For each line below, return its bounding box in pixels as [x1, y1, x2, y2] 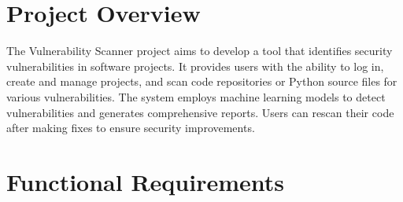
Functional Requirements [6, 165, 284, 197]
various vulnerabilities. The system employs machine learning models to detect [6, 88, 386, 105]
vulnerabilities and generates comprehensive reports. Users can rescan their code [6, 104, 394, 120]
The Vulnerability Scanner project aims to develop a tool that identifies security [6, 42, 393, 59]
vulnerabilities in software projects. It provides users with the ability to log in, [6, 57, 384, 74]
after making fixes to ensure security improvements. [6, 119, 255, 136]
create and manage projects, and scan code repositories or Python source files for [6, 73, 397, 90]
